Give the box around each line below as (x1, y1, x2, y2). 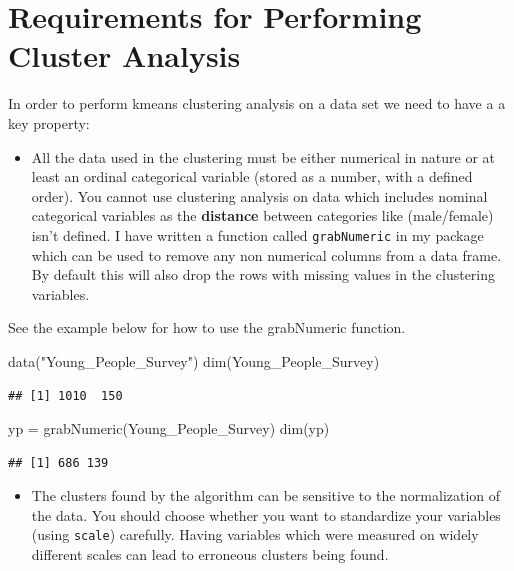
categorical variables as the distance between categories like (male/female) (31, 205, 494, 226)
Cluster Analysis (8, 35, 241, 76)
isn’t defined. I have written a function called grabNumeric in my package (31, 224, 484, 245)
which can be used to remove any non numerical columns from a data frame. (31, 244, 502, 265)
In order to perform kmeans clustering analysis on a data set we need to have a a (8, 93, 506, 114)
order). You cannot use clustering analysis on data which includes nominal (31, 185, 488, 206)
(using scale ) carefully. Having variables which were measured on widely (31, 524, 479, 545)
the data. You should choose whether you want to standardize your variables (31, 504, 501, 525)
